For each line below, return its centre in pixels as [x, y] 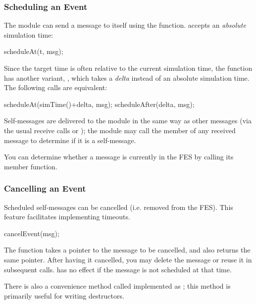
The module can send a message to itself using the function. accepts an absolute [125, 25]
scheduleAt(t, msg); [34, 51]
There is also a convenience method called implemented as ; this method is [117, 286]
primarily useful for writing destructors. [64, 295]
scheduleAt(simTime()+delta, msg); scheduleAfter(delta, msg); [99, 104]
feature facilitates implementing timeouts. [67, 217]
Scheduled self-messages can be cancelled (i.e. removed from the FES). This [119, 207]
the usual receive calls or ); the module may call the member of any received [120, 130]
